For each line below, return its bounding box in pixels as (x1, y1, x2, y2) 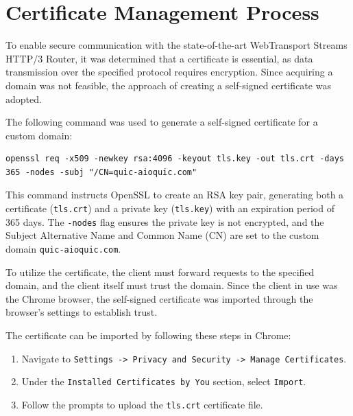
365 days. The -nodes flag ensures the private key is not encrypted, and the (5, 214, 324, 229)
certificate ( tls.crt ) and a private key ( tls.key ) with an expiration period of (5, 201, 334, 216)
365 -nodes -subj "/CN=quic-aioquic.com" (5, 167, 197, 177)
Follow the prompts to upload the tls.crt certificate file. (21, 397, 263, 411)
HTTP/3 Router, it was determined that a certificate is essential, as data (5, 51, 313, 65)
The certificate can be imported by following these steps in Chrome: (5, 328, 291, 342)
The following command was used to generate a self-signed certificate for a (5, 115, 318, 129)
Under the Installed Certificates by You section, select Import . (21, 374, 306, 389)
